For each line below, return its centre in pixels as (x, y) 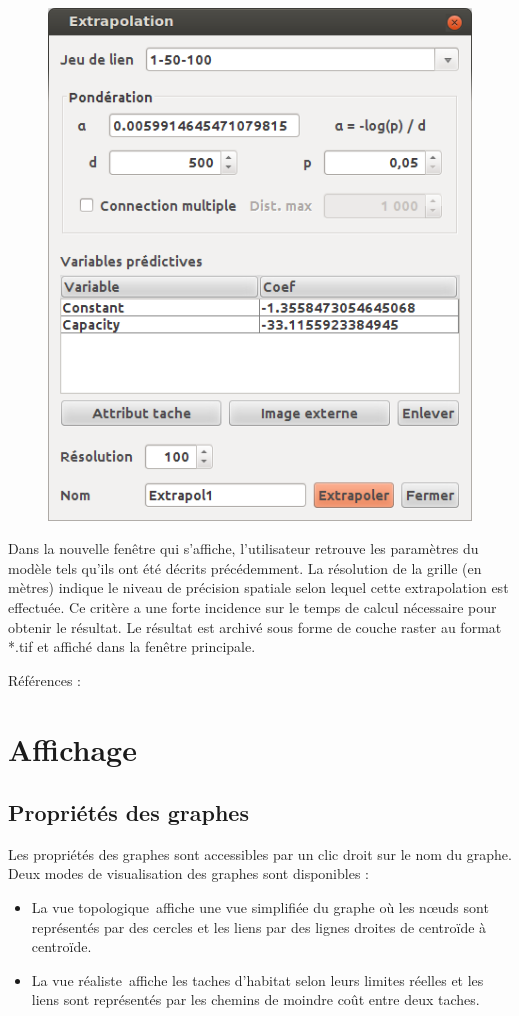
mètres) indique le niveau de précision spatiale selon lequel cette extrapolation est (258, 587)
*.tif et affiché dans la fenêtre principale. (132, 646)
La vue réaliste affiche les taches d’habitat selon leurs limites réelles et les (257, 979)
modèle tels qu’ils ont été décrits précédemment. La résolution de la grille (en (245, 567)
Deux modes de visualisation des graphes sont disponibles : (188, 873)
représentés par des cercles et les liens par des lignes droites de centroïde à (259, 926)
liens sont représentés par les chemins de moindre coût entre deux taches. (255, 999)
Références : (45, 679)
